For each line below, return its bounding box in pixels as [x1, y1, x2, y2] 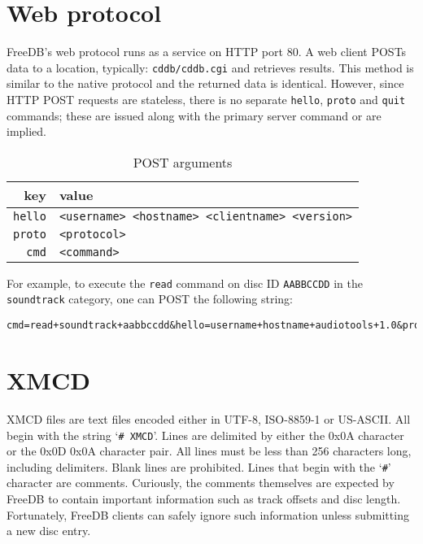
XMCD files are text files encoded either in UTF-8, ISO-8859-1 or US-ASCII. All [7, 410, 411, 427]
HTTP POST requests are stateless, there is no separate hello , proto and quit [7, 90, 406, 107]
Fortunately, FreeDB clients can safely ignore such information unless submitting [7, 506, 409, 523]
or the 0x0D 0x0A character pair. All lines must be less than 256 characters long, [7, 442, 412, 459]
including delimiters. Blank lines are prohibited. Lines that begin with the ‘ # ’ [7, 458, 391, 475]
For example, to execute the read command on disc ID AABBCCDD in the [7, 274, 363, 291]
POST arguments [133, 152, 233, 172]
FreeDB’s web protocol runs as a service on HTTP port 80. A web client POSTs [7, 43, 407, 60]
